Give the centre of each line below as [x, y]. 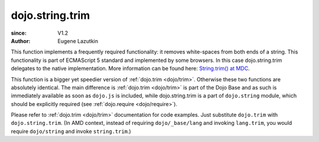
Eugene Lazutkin [78, 41]
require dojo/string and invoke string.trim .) [71, 131]
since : [19, 33]
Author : [21, 41]
